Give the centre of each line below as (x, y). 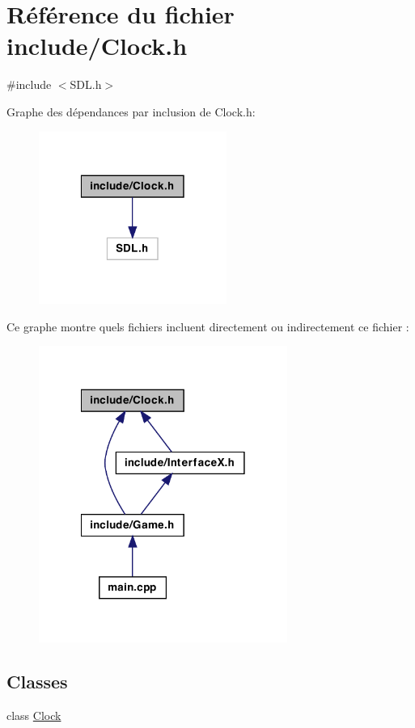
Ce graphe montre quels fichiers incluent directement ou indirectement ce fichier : (208, 326)
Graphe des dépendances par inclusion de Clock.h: (131, 111)
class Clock (34, 715)
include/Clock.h (97, 46)
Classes (37, 682)
